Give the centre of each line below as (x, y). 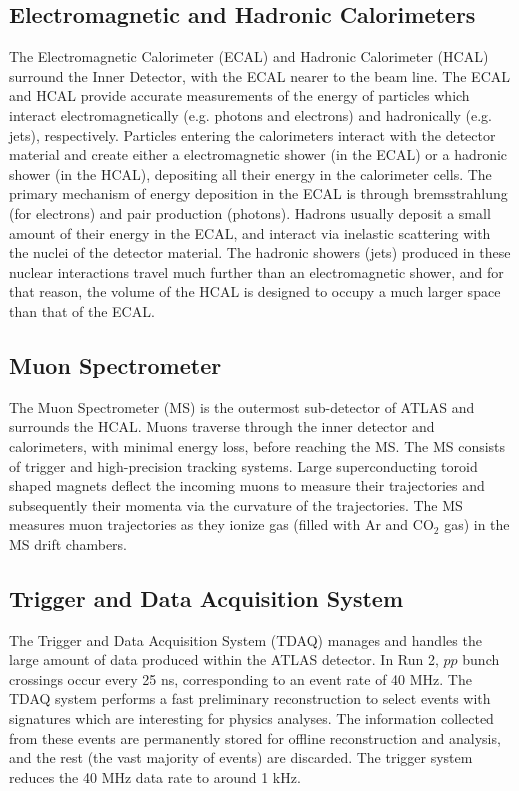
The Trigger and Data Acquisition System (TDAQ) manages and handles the (245, 639)
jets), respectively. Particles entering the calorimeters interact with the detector (252, 134)
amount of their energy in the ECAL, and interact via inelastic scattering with (250, 232)
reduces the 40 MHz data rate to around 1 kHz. (155, 776)
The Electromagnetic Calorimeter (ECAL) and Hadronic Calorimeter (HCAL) (249, 56)
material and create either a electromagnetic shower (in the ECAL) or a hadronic (258, 154)
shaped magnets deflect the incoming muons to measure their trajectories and (247, 485)
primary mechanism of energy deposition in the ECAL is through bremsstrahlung (258, 193)
